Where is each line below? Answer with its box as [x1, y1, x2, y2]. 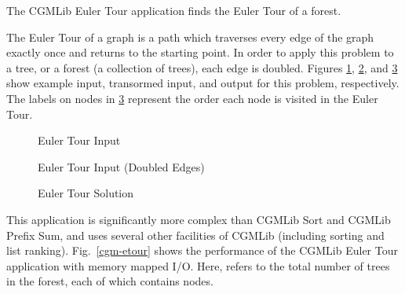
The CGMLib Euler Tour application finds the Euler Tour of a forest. [6, 2, 341, 18]
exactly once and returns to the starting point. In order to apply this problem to [6, 44, 394, 61]
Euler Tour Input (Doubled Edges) [38, 158, 205, 175]
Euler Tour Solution [38, 185, 134, 201]
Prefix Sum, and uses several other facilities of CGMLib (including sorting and [6, 226, 385, 243]
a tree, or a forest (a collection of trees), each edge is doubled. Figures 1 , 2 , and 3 [6, 59, 398, 75]
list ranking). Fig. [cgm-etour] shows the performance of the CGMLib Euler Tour [6, 242, 398, 259]
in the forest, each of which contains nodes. [6, 273, 213, 289]
